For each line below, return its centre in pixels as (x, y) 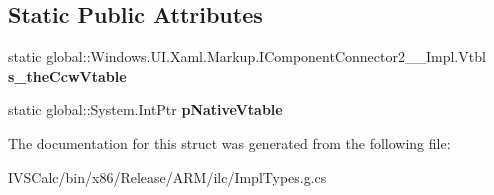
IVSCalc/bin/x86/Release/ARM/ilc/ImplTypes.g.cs (167, 176)
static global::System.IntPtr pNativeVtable (145, 109)
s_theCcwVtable (67, 75)
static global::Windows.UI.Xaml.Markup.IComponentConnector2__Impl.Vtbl (247, 56)
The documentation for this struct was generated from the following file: (229, 142)
